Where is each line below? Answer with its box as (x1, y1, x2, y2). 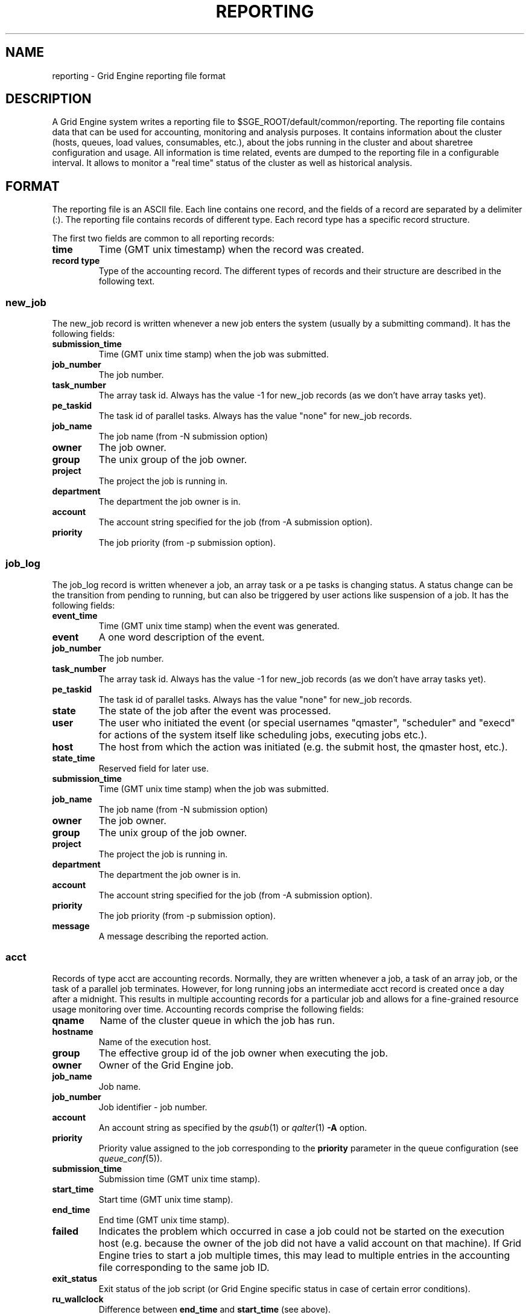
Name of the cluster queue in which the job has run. (100, 1014, 335, 1026)
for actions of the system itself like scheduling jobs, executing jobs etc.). (98, 728, 427, 741)
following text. (98, 276, 155, 287)
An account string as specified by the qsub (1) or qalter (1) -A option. (98, 1122, 367, 1133)
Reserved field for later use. (98, 763, 209, 773)
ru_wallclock (52, 1293, 104, 1304)
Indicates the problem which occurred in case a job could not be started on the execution (98, 1224, 505, 1237)
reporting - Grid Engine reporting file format (52, 70, 226, 81)
